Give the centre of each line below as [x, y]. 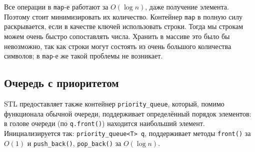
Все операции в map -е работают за [56, 6]
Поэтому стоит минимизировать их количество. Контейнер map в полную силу [123, 16]
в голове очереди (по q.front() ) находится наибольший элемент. [104, 123]
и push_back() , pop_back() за [74, 143]
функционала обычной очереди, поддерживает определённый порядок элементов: [128, 113]
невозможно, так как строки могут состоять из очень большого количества [118, 46]
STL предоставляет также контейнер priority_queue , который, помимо [114, 103]
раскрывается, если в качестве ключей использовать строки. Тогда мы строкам [124, 26]
